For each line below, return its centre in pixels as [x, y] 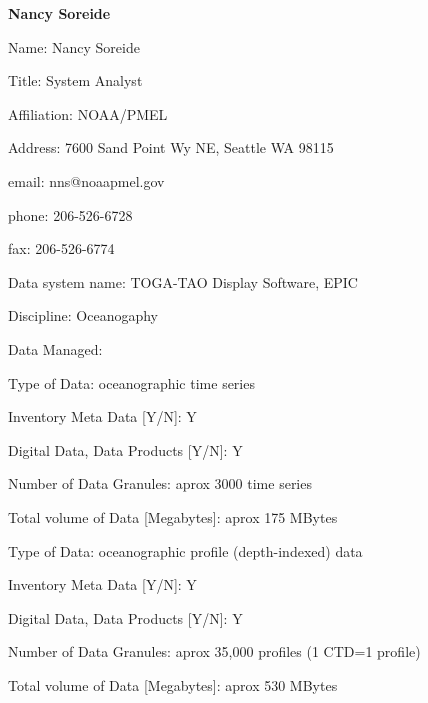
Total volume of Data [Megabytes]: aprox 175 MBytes [173, 516]
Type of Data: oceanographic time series [131, 382]
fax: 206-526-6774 [61, 248]
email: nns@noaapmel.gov [86, 180]
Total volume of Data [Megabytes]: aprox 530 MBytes [173, 684]
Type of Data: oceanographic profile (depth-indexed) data [185, 550]
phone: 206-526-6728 [70, 214]
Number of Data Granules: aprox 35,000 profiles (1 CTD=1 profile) [214, 651]
